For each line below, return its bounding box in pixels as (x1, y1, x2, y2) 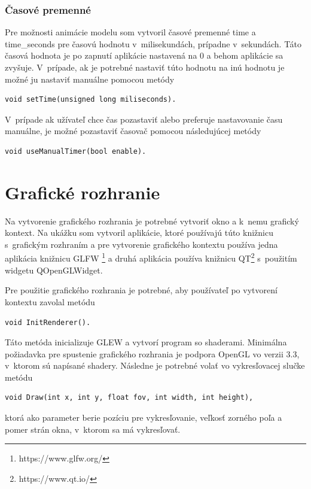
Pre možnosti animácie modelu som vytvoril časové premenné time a (5, 26, 256, 38)
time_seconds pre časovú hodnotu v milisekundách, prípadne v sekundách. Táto (5, 37, 301, 50)
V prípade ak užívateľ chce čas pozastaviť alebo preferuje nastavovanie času (5, 113, 283, 125)
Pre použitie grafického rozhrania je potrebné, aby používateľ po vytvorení (5, 284, 278, 296)
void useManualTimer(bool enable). (5, 147, 147, 156)
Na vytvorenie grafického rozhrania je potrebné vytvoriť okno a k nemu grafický (5, 214, 299, 227)
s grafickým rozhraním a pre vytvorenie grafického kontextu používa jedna (5, 238, 278, 250)
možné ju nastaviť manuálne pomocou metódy (5, 72, 175, 85)
